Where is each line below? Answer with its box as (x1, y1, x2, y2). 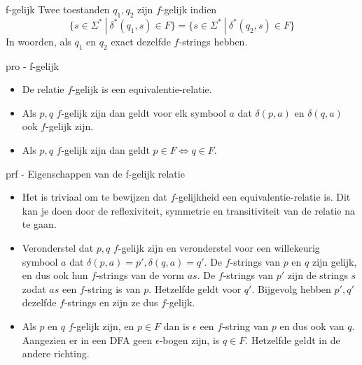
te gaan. (22, 217, 57, 231)
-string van (222, 318, 269, 333)
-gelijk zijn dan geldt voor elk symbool (61, 105, 226, 120)
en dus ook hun (22, 268, 88, 282)
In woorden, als (6, 34, 71, 48)
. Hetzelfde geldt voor (148, 281, 242, 296)
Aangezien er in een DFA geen (22, 332, 153, 347)
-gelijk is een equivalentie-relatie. (72, 82, 212, 96)
